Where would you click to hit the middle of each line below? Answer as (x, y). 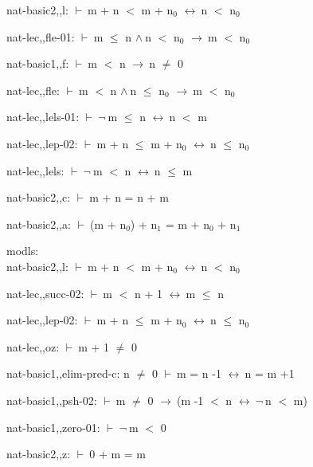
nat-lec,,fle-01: (41, 36)
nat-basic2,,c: (39, 197)
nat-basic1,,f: (38, 63)
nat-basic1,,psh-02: (52, 400)
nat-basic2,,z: (39, 454)
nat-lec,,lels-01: (43, 117)
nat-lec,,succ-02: (45, 293)
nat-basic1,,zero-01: (53, 427)
